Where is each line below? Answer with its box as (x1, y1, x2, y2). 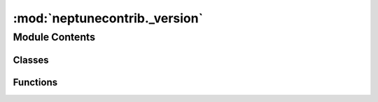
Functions (13, 76, 58, 88)
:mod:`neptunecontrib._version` (13, 10, 203, 26)
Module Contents (13, 31, 96, 43)
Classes (13, 54, 49, 66)
